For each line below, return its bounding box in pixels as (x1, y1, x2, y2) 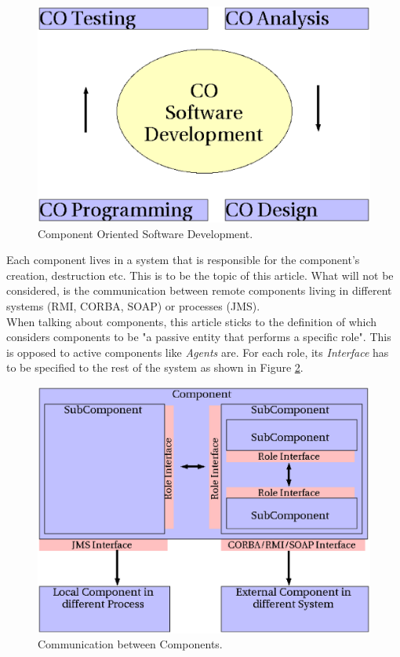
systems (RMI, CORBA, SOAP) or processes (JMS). (6, 297, 260, 314)
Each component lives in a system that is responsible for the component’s (6, 251, 360, 268)
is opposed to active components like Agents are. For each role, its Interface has (6, 343, 389, 360)
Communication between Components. (38, 636, 223, 652)
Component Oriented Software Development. (38, 225, 253, 241)
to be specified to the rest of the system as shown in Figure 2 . (6, 359, 304, 376)
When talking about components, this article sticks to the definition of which (6, 313, 377, 329)
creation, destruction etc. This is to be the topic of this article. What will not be (6, 266, 394, 283)
